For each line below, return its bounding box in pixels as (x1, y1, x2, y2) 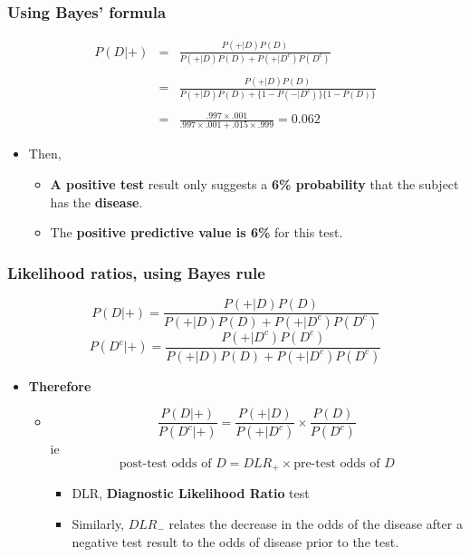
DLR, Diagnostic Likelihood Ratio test (72, 484, 310, 503)
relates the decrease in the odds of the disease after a (168, 514, 463, 533)
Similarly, (72, 514, 125, 533)
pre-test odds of (293, 456, 380, 470)
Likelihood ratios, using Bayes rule (7, 261, 265, 283)
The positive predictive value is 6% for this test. (50, 223, 343, 242)
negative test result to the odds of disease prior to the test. (72, 532, 399, 551)
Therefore (28, 376, 91, 395)
